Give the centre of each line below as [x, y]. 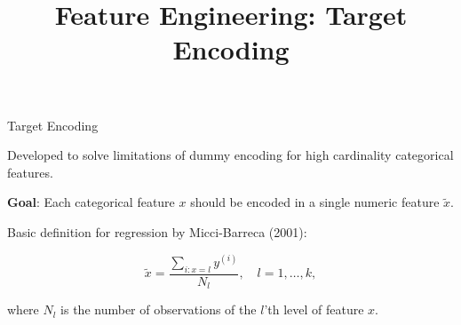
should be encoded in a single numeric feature [315, 202]
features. [30, 172]
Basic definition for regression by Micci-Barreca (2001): [157, 231]
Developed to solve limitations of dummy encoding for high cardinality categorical [230, 155]
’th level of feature [314, 309]
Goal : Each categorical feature [91, 202]
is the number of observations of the [159, 309]
